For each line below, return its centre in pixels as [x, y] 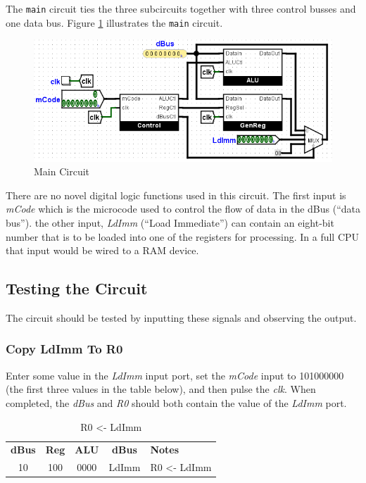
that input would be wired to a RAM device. [102, 250]
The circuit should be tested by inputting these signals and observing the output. [181, 317]
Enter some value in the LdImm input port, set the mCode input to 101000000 [175, 375]
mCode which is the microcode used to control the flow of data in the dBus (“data [183, 209]
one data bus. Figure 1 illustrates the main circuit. [114, 22]
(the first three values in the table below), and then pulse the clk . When [161, 389]
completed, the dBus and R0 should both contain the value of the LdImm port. [176, 402]
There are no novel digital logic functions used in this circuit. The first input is [176, 195]
